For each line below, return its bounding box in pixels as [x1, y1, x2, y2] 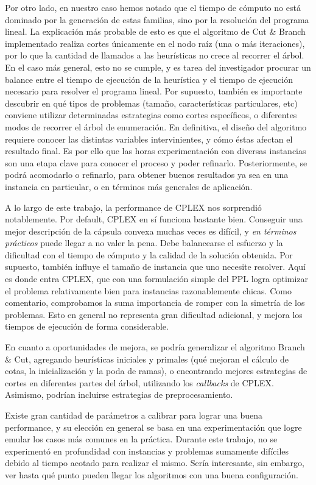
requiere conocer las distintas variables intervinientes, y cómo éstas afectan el [5, 132, 293, 145]
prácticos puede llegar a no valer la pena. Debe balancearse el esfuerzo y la [5, 236, 283, 249]
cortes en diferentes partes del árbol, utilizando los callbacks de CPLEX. [5, 376, 274, 389]
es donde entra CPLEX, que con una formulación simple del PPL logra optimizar [5, 272, 309, 285]
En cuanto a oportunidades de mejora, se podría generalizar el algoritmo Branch [5, 341, 305, 353]
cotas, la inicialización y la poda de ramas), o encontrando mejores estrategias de [5, 364, 307, 377]
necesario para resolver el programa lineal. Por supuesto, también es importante [5, 85, 303, 97]
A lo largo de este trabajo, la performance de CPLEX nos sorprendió [5, 200, 262, 213]
